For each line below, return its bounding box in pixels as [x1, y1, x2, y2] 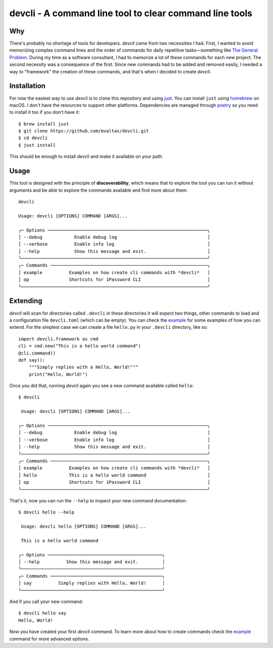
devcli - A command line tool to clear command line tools [9, 8, 253, 19]
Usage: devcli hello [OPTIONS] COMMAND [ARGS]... [21, 524, 147, 530]
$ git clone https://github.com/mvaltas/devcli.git [18, 128, 149, 134]
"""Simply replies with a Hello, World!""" [28, 364, 139, 370]
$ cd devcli [18, 135, 48, 141]
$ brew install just [18, 121, 69, 126]
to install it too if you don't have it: [9, 109, 80, 115]
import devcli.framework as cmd [18, 336, 99, 341]
